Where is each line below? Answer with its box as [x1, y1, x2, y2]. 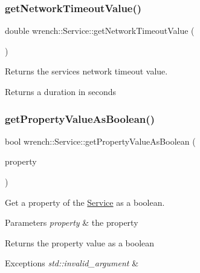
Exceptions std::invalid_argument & [5, 257, 139, 269]
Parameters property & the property [5, 216, 138, 229]
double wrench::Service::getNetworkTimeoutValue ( [5, 24, 195, 37]
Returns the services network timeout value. [5, 65, 168, 77]
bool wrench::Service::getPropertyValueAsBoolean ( [5, 134, 196, 147]
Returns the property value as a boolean [5, 236, 155, 249]
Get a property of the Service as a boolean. [5, 196, 165, 208]
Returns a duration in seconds [5, 85, 117, 97]
